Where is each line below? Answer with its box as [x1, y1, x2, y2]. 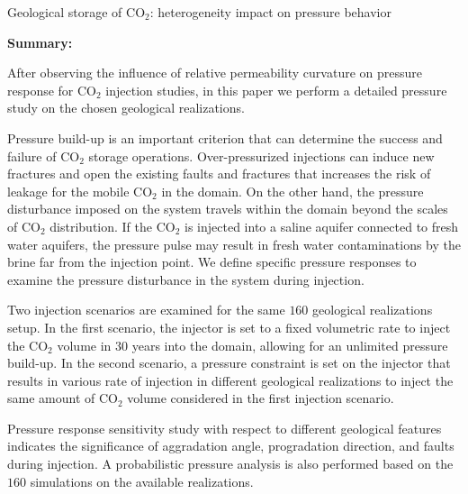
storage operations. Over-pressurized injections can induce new [88, 146, 435, 165]
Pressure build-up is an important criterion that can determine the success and [7, 128, 443, 147]
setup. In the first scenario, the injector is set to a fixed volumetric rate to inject [7, 317, 451, 336]
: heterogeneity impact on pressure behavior [149, 3, 391, 21]
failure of [7, 146, 57, 165]
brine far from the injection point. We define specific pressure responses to [7, 252, 417, 271]
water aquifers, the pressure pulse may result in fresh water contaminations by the [7, 234, 462, 253]
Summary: [7, 32, 73, 51]
